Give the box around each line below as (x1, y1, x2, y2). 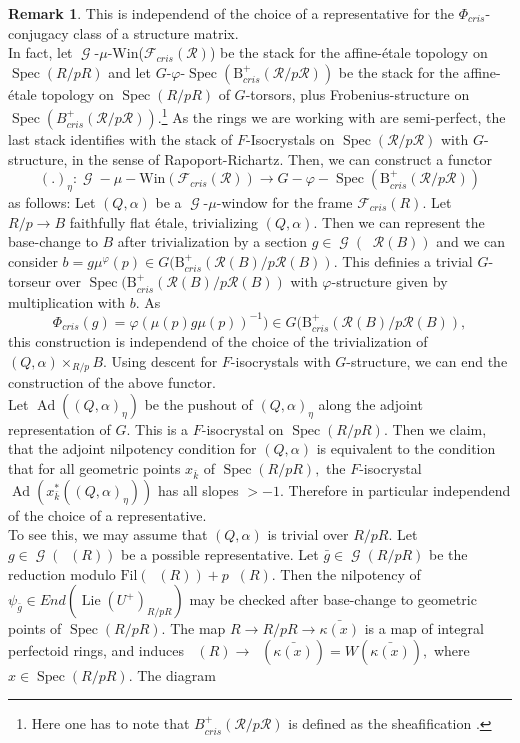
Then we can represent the (322, 211, 485, 232)
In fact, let (8, 42, 73, 63)
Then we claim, (392, 418, 487, 439)
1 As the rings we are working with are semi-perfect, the (161, 104, 506, 128)
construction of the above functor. (8, 372, 216, 393)
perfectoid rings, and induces (8, 639, 185, 660)
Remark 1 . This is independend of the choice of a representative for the (8, 3, 455, 23)
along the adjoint (318, 393, 423, 414)
